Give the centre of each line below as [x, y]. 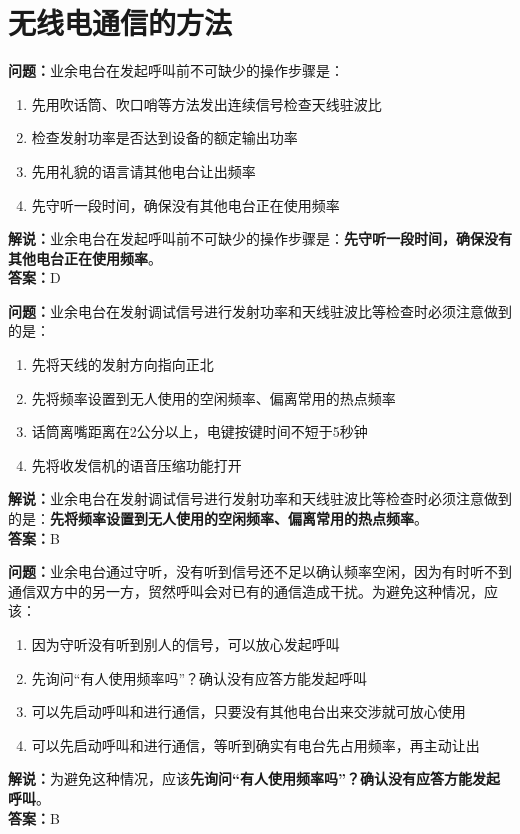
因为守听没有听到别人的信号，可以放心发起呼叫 [185, 644]
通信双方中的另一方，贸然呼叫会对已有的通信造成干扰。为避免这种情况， [246, 590]
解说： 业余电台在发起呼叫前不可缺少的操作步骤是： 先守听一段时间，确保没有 [260, 238]
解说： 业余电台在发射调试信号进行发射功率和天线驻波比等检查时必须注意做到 [260, 498]
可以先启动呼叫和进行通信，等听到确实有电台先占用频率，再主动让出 [255, 744]
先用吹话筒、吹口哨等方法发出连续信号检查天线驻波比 [206, 103]
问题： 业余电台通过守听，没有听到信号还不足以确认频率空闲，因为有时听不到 [260, 571]
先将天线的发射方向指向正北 [122, 364]
